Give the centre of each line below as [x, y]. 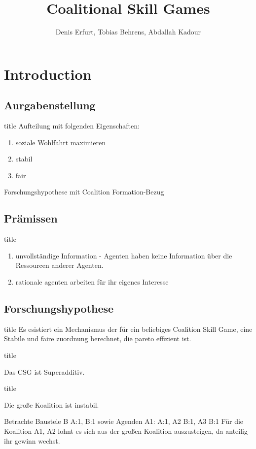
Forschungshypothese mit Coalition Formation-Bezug [84, 192]
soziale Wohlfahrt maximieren [60, 142]
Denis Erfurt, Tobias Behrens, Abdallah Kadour [128, 32]
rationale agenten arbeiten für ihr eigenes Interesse [92, 282]
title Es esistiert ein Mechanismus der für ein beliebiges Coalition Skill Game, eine [128, 329]
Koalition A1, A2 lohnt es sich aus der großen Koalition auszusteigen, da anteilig [126, 431]
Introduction [48, 74]
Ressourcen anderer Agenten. [59, 265]
